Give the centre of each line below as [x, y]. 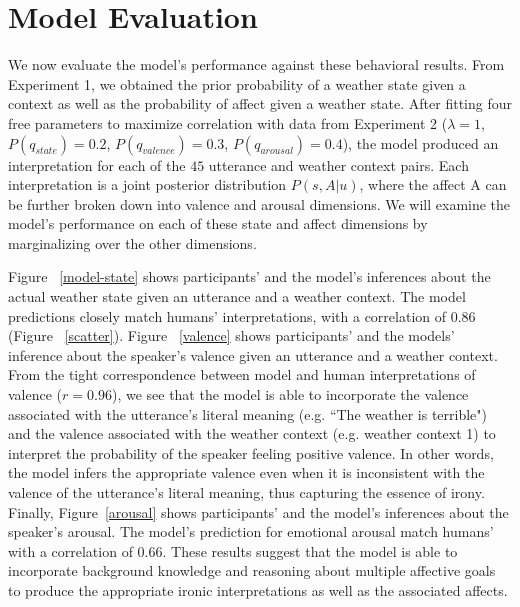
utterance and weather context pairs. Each [338, 164]
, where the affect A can [433, 184]
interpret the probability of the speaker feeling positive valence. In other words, [251, 452]
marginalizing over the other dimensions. [132, 242]
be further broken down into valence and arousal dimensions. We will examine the [259, 203]
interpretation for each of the [97, 164]
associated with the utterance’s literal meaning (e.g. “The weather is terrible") [247, 413]
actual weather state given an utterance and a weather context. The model [237, 296]
